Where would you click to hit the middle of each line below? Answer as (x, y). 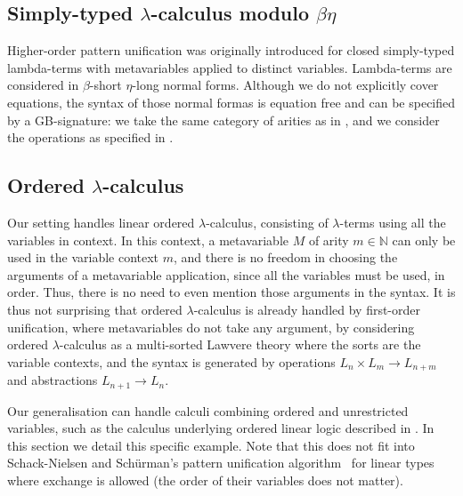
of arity (329, 240)
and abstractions (53, 380)
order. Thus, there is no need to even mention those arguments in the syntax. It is (231, 292)
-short (106, 85)
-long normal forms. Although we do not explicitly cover (285, 85)
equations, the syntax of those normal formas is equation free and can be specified (231, 102)
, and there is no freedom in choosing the (286, 257)
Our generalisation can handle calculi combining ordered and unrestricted (208, 410)
